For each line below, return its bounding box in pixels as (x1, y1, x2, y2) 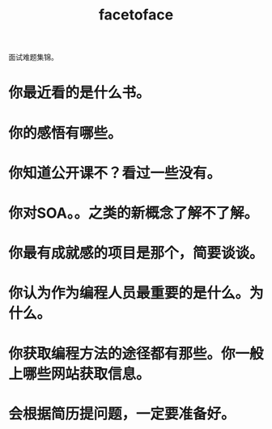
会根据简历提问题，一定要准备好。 (8, 405, 236, 423)
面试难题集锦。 (8, 53, 58, 62)
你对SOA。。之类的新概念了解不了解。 (8, 204, 259, 222)
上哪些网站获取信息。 (8, 364, 151, 383)
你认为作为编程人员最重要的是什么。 (8, 284, 250, 303)
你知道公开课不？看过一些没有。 (8, 164, 222, 182)
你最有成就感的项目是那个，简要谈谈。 (8, 244, 265, 262)
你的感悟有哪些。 (8, 124, 123, 142)
